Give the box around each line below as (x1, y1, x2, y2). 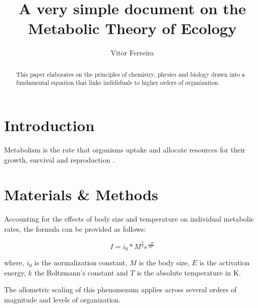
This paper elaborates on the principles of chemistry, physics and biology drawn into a (16, 70, 245, 78)
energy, (4, 267, 26, 278)
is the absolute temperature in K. (136, 267, 241, 278)
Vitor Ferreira (110, 47, 154, 58)
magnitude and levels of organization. (4, 294, 121, 305)
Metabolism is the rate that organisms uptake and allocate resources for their (4, 144, 246, 155)
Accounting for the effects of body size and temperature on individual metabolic (4, 213, 254, 224)
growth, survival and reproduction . (4, 154, 115, 165)
